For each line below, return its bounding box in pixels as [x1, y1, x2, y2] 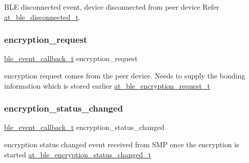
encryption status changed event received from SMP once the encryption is [4, 139, 239, 149]
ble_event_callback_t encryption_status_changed [4, 122, 164, 132]
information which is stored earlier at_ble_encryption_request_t [4, 80, 210, 91]
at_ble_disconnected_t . [4, 11, 81, 22]
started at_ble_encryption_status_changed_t [4, 149, 151, 159]
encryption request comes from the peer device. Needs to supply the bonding [4, 70, 245, 80]
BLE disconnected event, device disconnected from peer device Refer [4, 2, 219, 12]
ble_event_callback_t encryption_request [4, 53, 138, 64]
